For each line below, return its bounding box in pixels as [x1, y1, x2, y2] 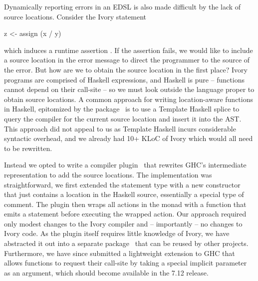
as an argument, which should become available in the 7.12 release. [4, 267, 209, 277]
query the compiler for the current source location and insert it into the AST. [4, 113, 242, 123]
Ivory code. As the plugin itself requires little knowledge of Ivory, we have [4, 228, 230, 238]
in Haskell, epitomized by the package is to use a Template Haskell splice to [4, 103, 240, 114]
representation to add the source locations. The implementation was [4, 169, 212, 179]
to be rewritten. [4, 142, 52, 153]
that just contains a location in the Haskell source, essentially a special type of [4, 189, 244, 199]
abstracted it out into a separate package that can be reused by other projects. [4, 238, 249, 248]
